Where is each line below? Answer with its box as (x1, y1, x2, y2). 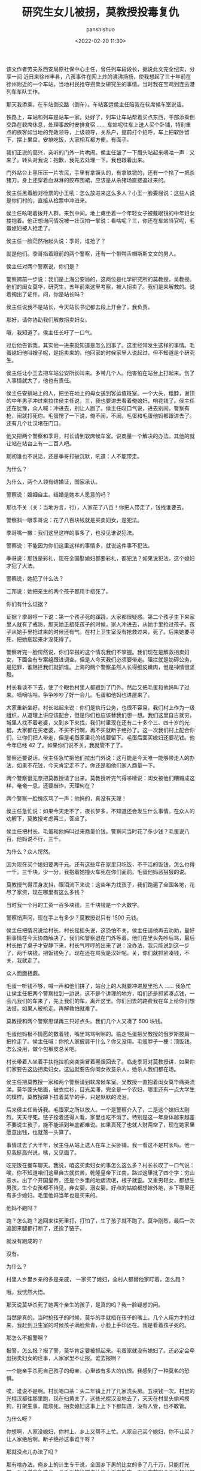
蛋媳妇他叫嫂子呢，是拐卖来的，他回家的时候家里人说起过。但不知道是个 (6, 349, 184, 356)
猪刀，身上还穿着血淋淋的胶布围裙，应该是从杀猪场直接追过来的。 (6, 176, 169, 184)
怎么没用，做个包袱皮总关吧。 (6, 1045, 80, 1052)
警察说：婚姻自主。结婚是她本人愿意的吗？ (6, 490, 111, 498)
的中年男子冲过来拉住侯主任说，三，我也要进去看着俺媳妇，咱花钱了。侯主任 (6, 397, 195, 404)
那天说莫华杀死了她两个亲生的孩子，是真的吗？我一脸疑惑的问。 (6, 1301, 163, 1308)
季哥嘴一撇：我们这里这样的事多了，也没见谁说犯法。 (6, 529, 138, 536)
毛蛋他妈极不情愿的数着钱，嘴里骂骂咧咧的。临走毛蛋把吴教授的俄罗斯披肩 (6, 1030, 190, 1037)
